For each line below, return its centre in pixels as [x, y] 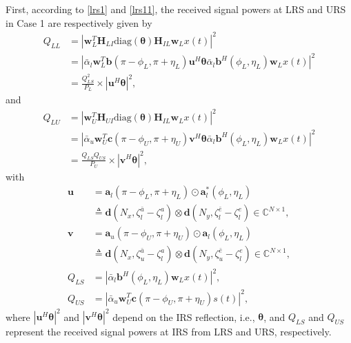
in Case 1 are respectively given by [79, 22]
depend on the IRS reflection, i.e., [184, 316]
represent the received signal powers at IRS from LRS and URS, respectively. [169, 332]
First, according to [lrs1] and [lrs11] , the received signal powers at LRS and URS [176, 9]
